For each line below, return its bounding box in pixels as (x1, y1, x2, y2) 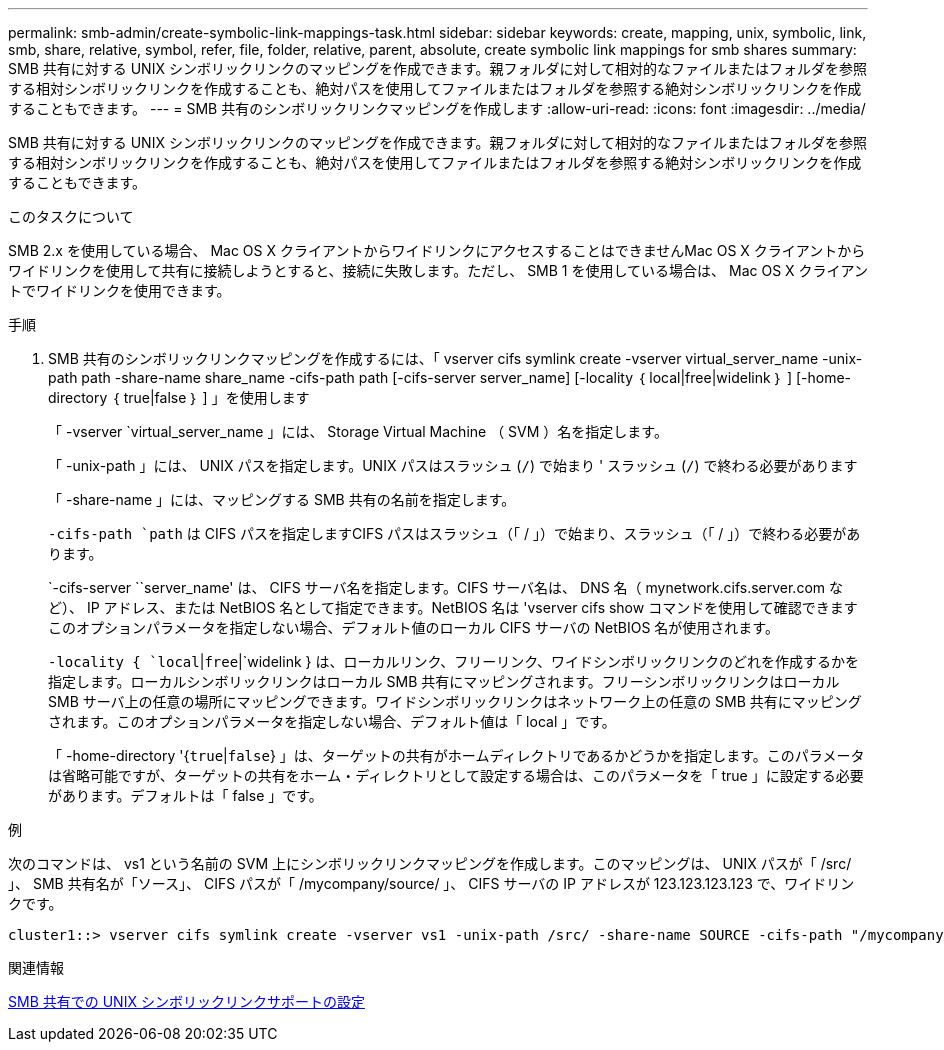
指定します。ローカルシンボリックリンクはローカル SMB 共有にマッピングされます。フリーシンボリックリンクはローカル (48, 673, 840, 690)
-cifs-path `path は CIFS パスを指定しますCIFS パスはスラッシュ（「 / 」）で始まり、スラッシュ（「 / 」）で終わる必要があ (48, 525, 861, 542)
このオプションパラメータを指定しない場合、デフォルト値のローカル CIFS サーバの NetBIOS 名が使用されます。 (48, 619, 779, 636)
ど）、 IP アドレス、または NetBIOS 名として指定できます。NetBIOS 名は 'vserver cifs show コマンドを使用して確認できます (48, 599, 858, 616)
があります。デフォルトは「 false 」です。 (48, 787, 323, 804)
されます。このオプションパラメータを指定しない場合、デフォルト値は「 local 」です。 (48, 713, 616, 730)
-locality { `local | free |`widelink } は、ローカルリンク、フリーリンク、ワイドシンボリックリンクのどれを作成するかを (48, 653, 859, 670)
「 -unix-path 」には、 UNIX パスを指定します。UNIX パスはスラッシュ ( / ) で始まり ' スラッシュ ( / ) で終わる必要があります (48, 457, 858, 474)
